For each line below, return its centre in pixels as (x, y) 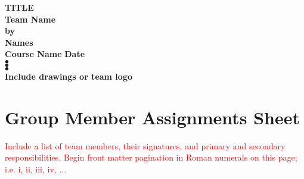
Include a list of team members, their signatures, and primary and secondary (145, 145)
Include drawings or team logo (69, 76)
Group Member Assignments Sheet (153, 117)
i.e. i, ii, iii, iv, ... (36, 169)
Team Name (30, 19)
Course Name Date (45, 54)
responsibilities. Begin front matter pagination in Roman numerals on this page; (151, 157)
